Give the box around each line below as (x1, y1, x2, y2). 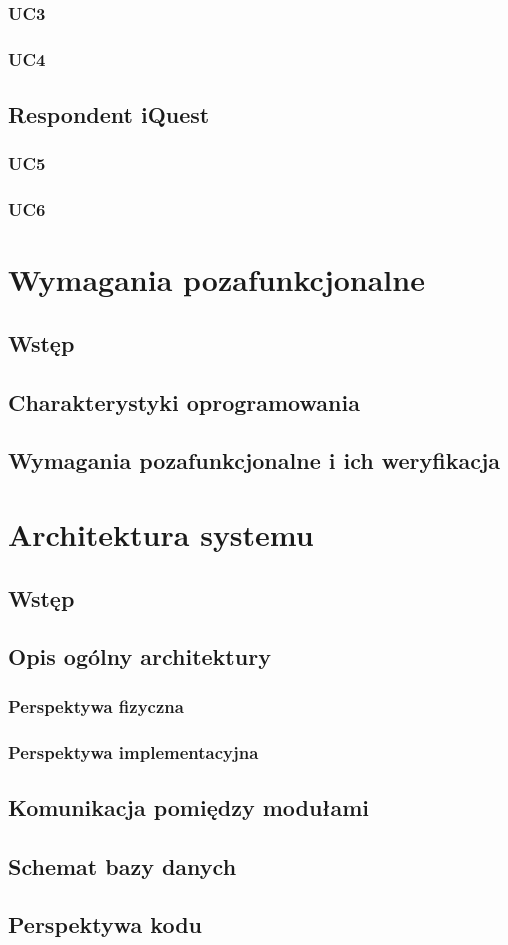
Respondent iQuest (8, 99, 210, 130)
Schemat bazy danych (8, 850, 237, 881)
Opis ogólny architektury (8, 641, 271, 672)
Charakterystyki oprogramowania (8, 386, 360, 417)
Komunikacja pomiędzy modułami (8, 791, 370, 822)
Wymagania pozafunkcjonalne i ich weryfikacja (8, 445, 501, 476)
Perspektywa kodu (8, 909, 202, 940)
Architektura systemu (8, 514, 314, 555)
